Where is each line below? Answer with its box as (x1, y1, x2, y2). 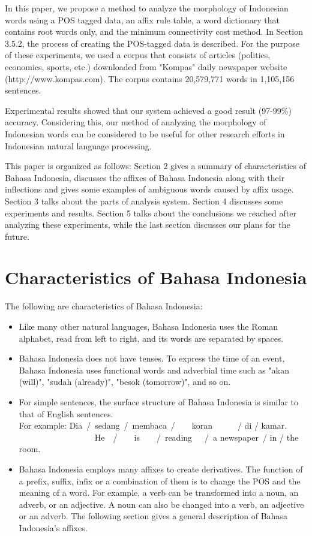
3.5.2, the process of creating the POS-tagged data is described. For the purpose (5, 37, 299, 49)
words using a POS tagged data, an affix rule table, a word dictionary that (5, 13, 280, 26)
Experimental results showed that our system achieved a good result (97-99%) (5, 104, 292, 116)
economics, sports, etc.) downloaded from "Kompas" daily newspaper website (5, 60, 287, 73)
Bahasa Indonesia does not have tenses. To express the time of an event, (19, 352, 285, 365)
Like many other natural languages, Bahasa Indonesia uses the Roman (19, 320, 278, 332)
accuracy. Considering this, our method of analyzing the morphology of (5, 116, 266, 128)
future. (5, 230, 29, 242)
